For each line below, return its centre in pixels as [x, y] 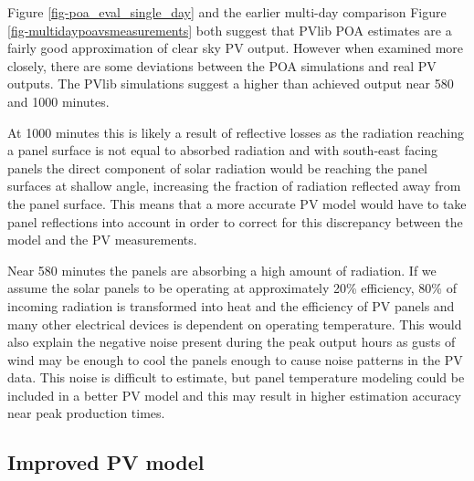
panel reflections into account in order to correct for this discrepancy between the [235, 221]
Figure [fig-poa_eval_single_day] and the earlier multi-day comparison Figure [227, 12]
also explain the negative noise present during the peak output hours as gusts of [232, 342]
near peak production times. [86, 413]
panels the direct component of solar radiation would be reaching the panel [217, 167]
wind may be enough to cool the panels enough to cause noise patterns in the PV [235, 359]
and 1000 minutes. [58, 101]
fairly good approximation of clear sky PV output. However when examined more [236, 48]
